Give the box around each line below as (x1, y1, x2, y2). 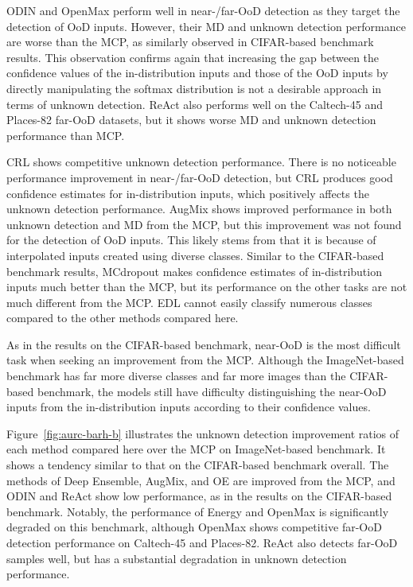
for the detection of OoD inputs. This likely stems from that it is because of (6, 231, 376, 248)
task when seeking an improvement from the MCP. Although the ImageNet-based (6, 352, 404, 368)
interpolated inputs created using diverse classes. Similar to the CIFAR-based (6, 247, 384, 263)
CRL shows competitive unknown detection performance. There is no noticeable (6, 154, 396, 170)
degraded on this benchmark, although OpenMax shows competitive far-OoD (6, 519, 382, 535)
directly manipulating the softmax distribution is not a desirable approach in (6, 80, 382, 96)
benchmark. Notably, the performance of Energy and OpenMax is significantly (6, 503, 389, 519)
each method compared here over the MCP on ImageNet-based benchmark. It (6, 441, 386, 457)
